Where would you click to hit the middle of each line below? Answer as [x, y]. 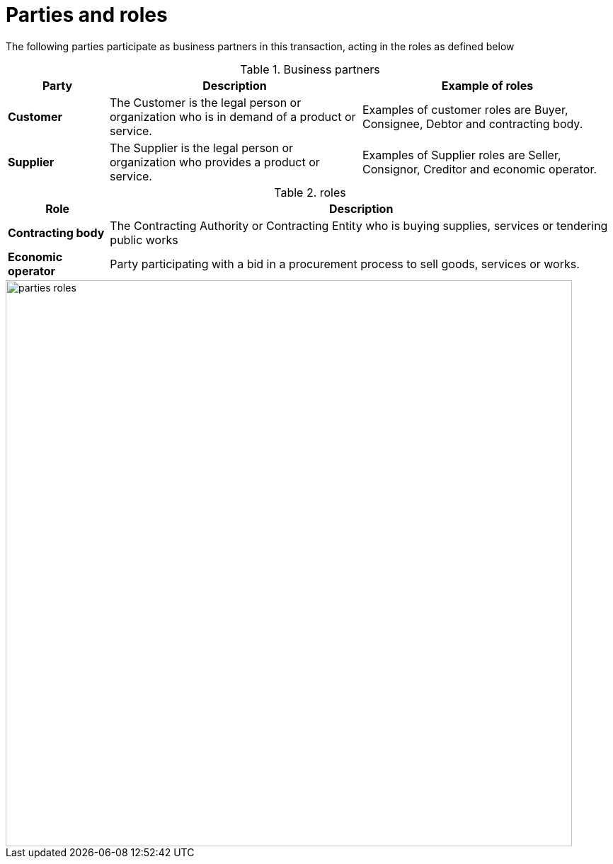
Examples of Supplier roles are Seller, [462, 155]
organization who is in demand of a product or [233, 116]
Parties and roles [87, 15]
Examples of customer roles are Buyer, [465, 109]
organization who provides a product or [214, 162]
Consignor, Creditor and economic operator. [480, 169]
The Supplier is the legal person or [201, 148]
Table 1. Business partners [310, 69]
